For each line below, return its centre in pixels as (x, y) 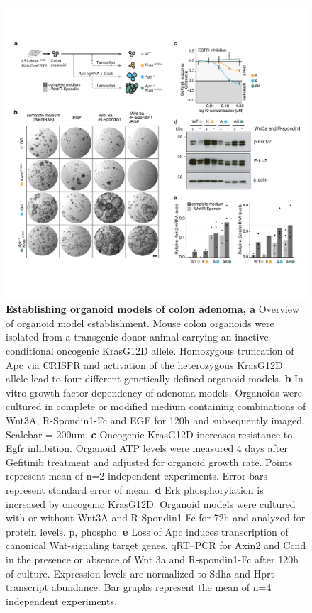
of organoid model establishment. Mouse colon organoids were (140, 322)
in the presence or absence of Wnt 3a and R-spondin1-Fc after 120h (152, 559)
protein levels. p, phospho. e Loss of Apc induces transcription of (147, 531)
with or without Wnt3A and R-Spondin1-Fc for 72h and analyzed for (156, 518)
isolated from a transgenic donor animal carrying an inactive (137, 337)
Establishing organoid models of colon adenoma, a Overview (153, 309)
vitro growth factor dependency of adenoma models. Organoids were (154, 392)
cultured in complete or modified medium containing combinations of (156, 406)
